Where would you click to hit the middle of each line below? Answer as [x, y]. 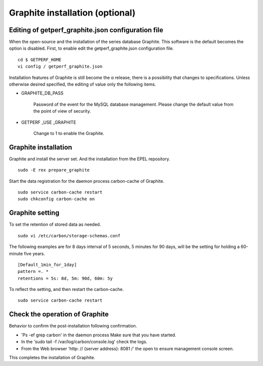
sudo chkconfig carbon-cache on [56, 199]
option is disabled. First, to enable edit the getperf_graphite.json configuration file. [91, 48]
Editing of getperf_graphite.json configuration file [86, 30]
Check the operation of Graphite [59, 314]
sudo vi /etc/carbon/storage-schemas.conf [69, 236]
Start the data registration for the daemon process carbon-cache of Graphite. [87, 181]
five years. [34, 253]
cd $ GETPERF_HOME [40, 59]
